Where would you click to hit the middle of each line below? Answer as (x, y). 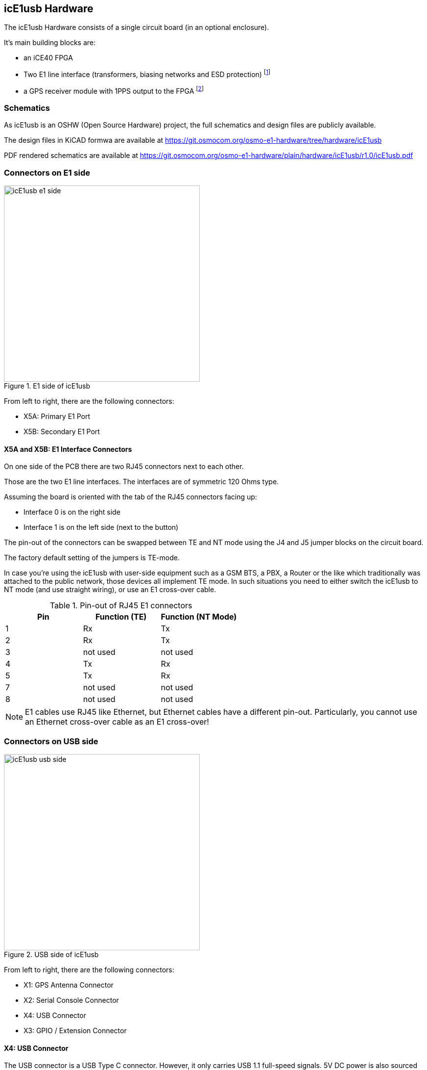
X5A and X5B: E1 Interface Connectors (68, 449)
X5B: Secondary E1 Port (62, 432)
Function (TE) (121, 617)
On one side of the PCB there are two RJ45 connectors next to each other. (124, 467)
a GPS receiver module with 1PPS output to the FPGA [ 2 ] (114, 90)
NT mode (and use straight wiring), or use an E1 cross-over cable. (110, 590)
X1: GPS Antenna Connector (69, 985)
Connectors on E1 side (47, 172)
